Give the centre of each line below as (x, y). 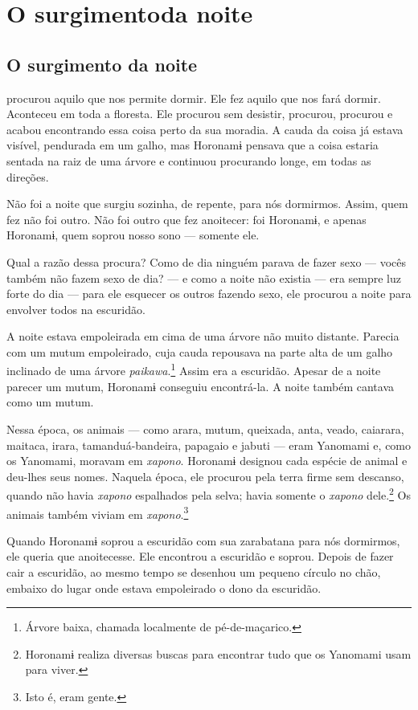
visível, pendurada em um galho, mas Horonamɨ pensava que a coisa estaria (193, 145)
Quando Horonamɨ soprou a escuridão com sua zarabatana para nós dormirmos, (203, 540)
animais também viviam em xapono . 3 (98, 512)
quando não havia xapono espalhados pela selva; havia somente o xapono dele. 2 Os (209, 494)
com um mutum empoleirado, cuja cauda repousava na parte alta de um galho (200, 351)
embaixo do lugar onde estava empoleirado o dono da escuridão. (164, 588)
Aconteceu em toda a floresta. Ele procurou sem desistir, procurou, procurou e (200, 114)
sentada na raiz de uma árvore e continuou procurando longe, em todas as (189, 160)
